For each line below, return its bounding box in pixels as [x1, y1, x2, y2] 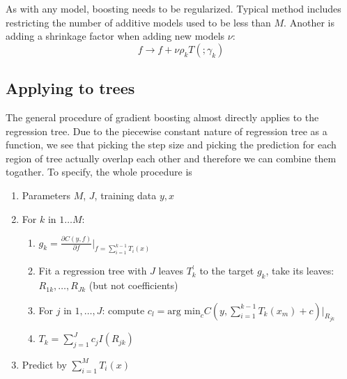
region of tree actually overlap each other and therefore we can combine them [6, 150, 337, 165]
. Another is [284, 15, 334, 29]
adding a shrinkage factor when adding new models [6, 29, 225, 43]
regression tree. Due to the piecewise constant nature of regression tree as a [6, 123, 327, 138]
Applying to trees [6, 77, 135, 99]
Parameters [22, 187, 70, 202]
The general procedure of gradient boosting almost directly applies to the [6, 109, 319, 124]
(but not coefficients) [88, 278, 178, 293]
